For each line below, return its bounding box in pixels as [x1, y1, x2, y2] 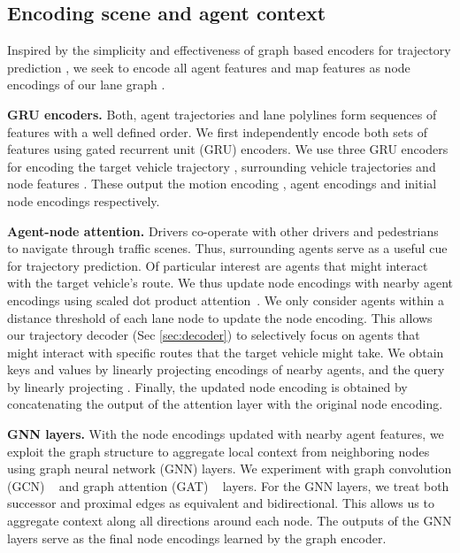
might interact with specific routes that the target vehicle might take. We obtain [7, 342, 444, 361]
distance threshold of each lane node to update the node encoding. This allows [7, 308, 433, 326]
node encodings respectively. [7, 191, 160, 210]
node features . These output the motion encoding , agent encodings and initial [7, 174, 437, 193]
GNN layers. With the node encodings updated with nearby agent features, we [7, 425, 444, 443]
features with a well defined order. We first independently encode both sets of [7, 122, 427, 141]
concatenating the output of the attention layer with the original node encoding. [7, 395, 443, 413]
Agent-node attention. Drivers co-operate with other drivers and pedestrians [7, 221, 439, 240]
